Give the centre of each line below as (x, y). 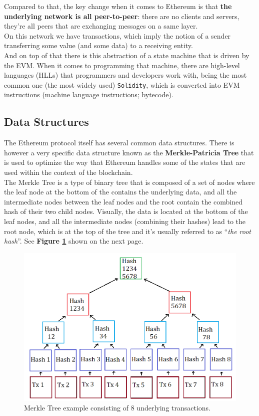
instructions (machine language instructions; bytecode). (89, 94)
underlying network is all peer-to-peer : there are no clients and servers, (122, 16)
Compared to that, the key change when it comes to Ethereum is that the (118, 6)
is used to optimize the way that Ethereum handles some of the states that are (125, 162)
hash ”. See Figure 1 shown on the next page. (74, 241)
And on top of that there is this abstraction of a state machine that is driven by (127, 55)
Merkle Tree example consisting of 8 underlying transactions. (117, 408)
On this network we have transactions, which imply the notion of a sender (117, 35)
